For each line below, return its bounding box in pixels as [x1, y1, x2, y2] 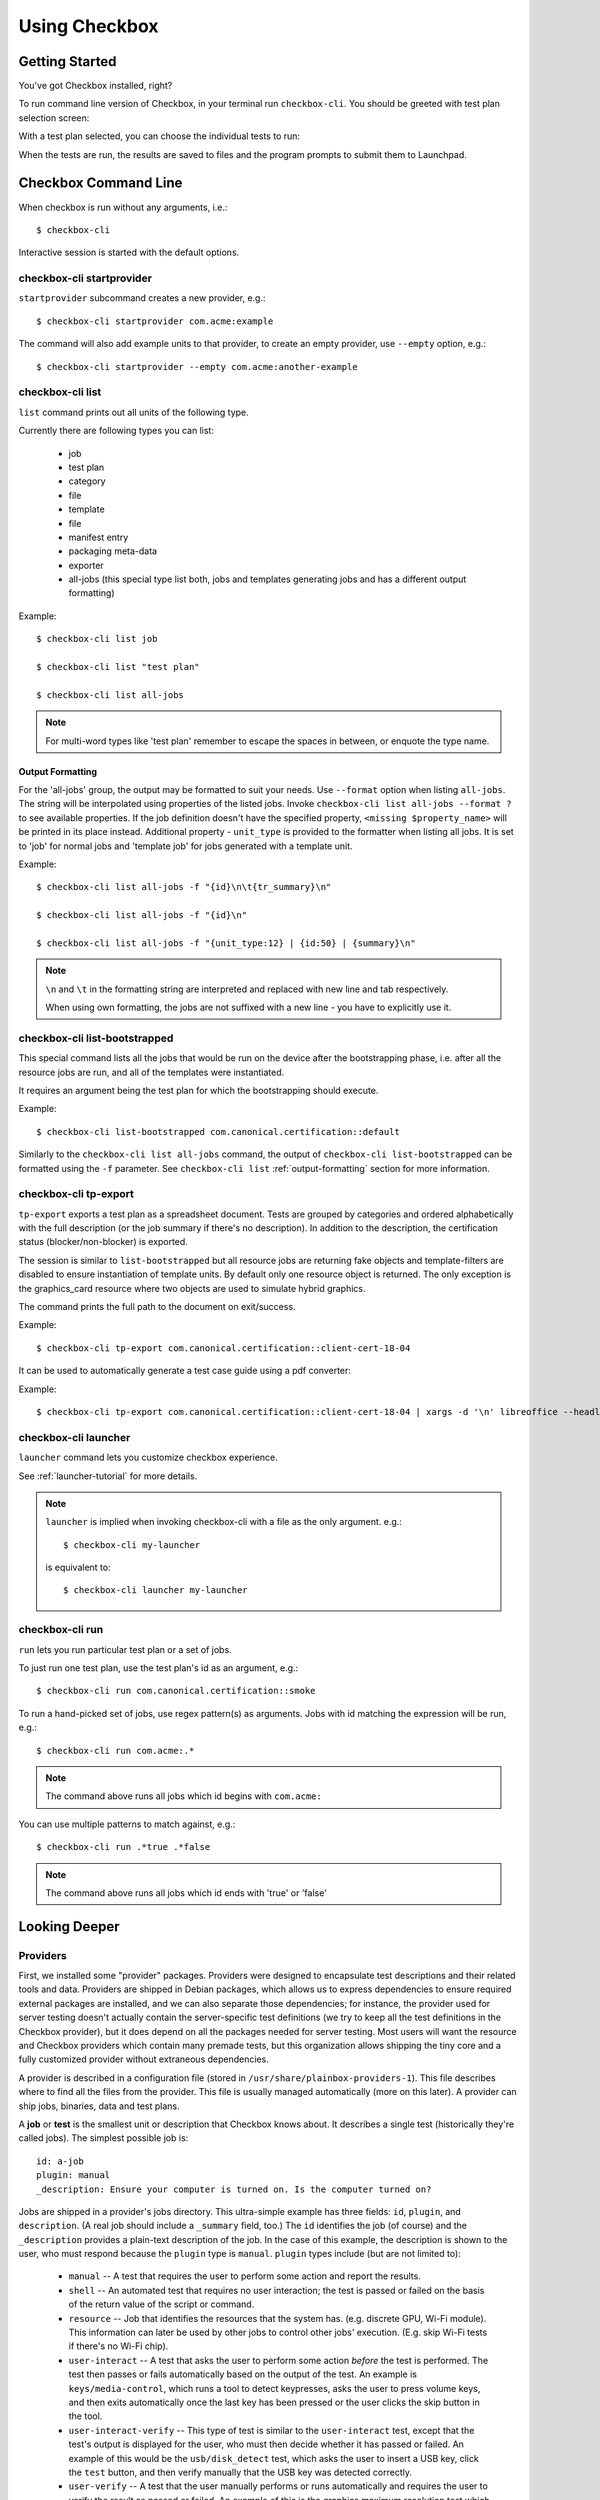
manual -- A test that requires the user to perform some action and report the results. [68, 2270, 422, 2282]
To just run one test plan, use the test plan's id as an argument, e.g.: [18, 1661, 299, 1674]
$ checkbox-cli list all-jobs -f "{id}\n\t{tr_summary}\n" [36, 881, 332, 893]
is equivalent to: [45, 1561, 111, 1574]
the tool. [68, 2410, 103, 2422]
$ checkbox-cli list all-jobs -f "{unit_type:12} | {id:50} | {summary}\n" [36, 937, 416, 949]
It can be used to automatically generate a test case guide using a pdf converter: [18, 1365, 352, 1377]
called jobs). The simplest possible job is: [18, 2132, 189, 2144]
